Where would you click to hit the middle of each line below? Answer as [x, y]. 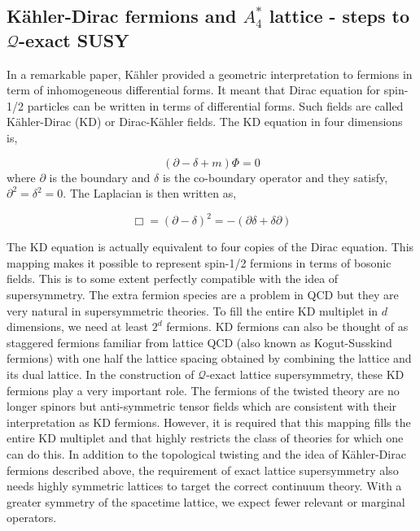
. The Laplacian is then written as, [150, 193]
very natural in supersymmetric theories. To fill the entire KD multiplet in [192, 310]
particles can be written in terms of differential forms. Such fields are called [215, 105]
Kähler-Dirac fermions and [122, 16]
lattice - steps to [339, 16]
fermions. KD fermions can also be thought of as [287, 326]
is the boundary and [100, 177]
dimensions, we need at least [78, 326]
